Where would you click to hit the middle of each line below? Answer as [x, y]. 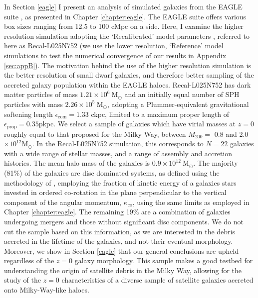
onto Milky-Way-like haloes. [47, 290]
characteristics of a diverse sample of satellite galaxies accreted [157, 280]
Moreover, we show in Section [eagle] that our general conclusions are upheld [122, 250]
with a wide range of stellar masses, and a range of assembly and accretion [118, 153]
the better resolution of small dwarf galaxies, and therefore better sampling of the [129, 75]
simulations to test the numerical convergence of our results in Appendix [115, 55]
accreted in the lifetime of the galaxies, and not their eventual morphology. [119, 241]
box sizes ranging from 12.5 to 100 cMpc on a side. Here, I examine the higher [124, 26]
